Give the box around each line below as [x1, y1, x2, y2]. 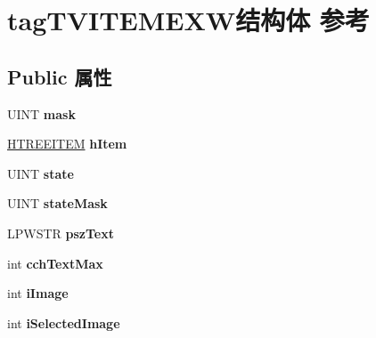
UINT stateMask [7, 194, 108, 213]
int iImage [7, 284, 69, 302]
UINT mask [7, 104, 76, 123]
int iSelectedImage [7, 313, 120, 332]
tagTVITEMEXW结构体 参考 [7, 2, 370, 38]
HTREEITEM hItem [7, 134, 127, 153]
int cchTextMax [7, 253, 103, 272]
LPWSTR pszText [7, 223, 114, 242]
